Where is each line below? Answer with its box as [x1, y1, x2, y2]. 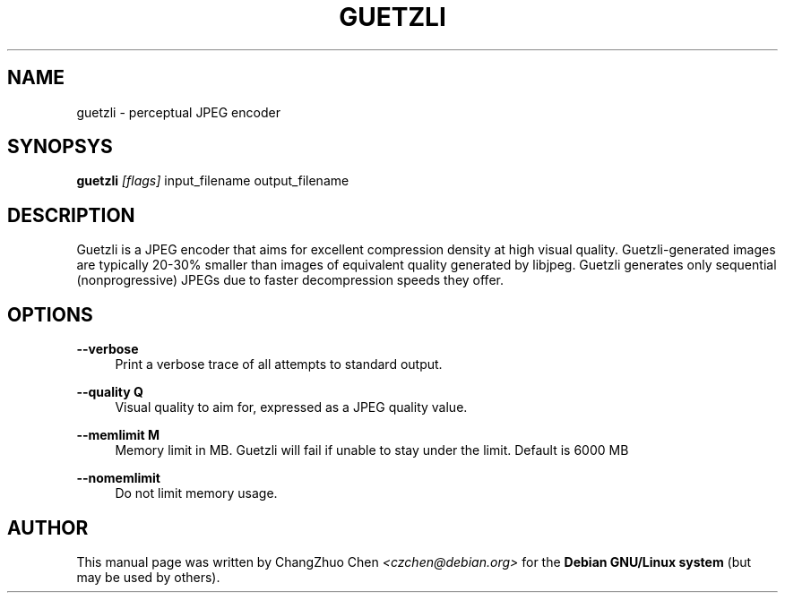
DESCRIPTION [7, 203, 135, 227]
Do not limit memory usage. [115, 485, 278, 501]
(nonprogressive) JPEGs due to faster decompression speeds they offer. [76, 272, 504, 288]
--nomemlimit [76, 470, 160, 486]
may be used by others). [76, 569, 220, 585]
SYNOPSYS [7, 135, 113, 159]
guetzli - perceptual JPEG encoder [76, 104, 280, 120]
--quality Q [76, 384, 143, 400]
